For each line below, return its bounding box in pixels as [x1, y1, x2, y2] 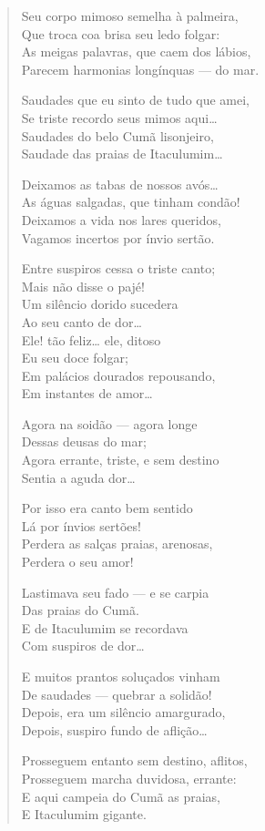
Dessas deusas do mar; [21, 432, 147, 451]
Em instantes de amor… [21, 384, 153, 403]
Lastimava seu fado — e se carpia [21, 582, 209, 601]
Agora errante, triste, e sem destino [21, 450, 219, 469]
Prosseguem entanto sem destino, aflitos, [21, 751, 248, 770]
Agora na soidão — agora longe [21, 414, 198, 433]
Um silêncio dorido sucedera [21, 294, 178, 313]
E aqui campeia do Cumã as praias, [21, 786, 220, 805]
